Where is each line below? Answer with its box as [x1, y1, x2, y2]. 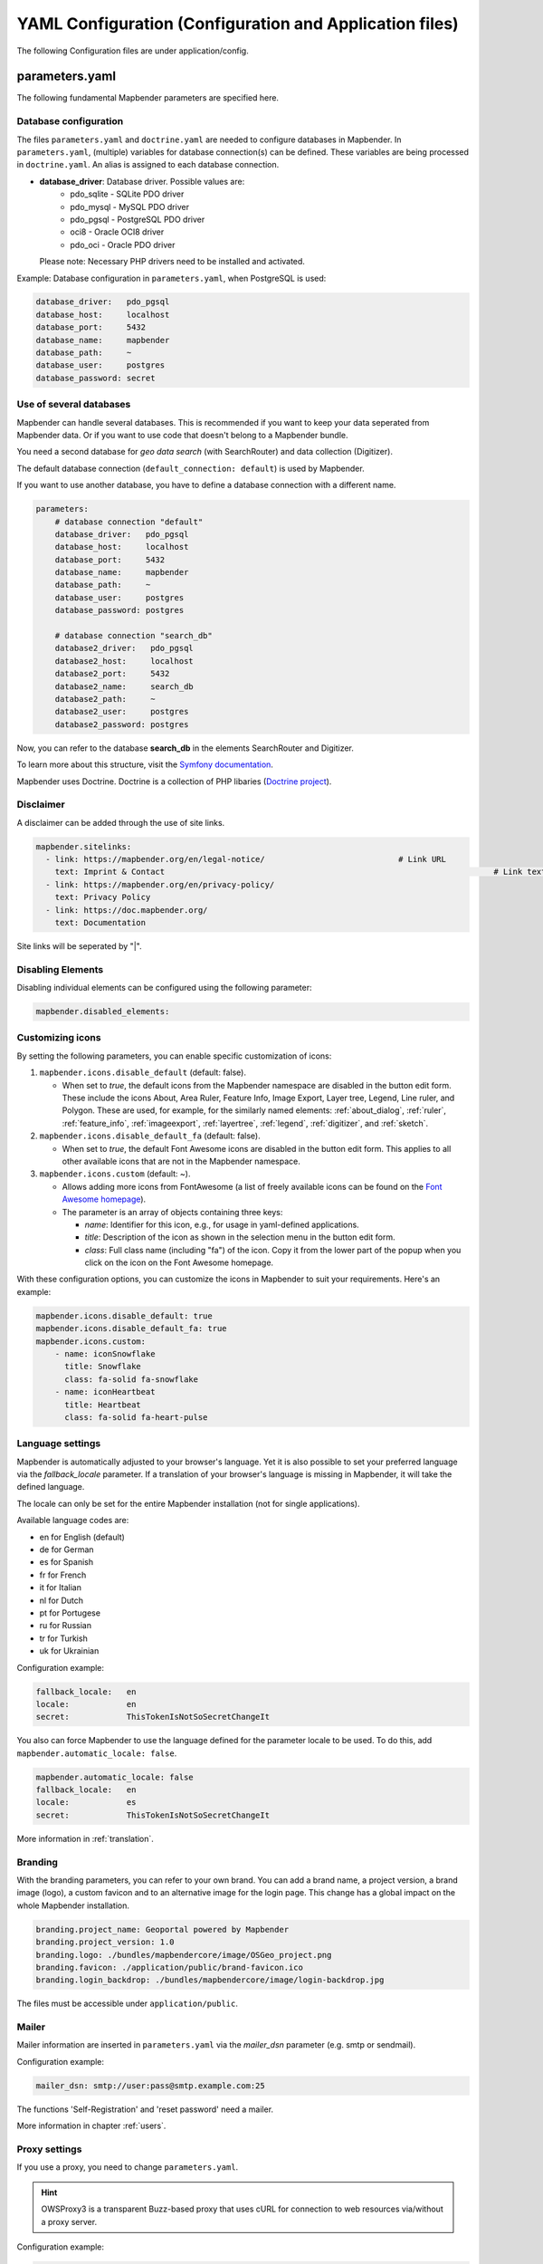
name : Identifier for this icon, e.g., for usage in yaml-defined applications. [84, 1219, 359, 1230]
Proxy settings [16, 2143, 82, 2155]
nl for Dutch [39, 1595, 84, 1606]
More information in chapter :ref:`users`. [16, 2120, 167, 2132]
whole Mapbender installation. [16, 1900, 130, 1911]
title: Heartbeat [64, 1399, 142, 1410]
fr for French [39, 1569, 87, 1580]
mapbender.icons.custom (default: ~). [39, 1168, 191, 1179]
